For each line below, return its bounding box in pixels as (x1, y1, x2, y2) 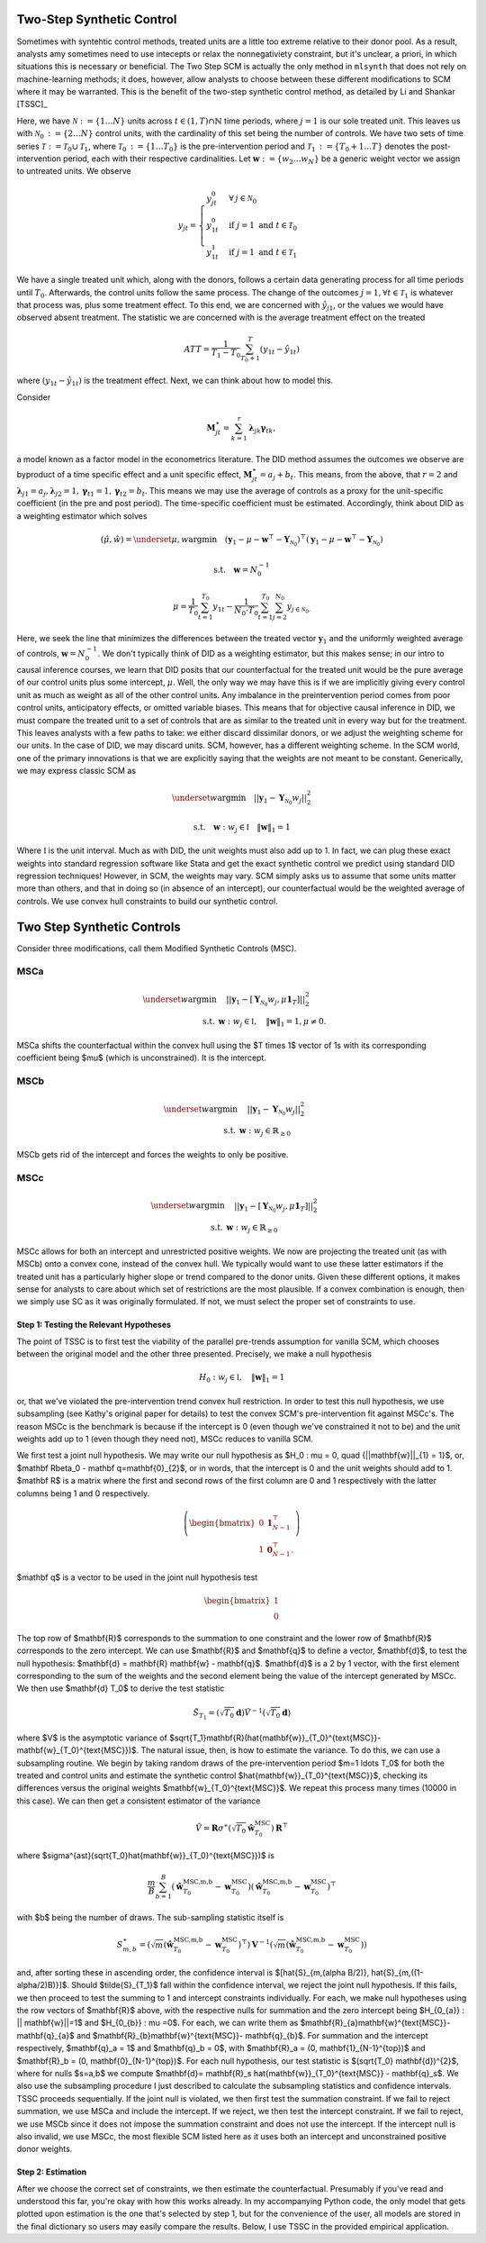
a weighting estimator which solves (16, 510, 148, 522)
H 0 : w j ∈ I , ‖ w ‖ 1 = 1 (199, 1372, 285, 1385)
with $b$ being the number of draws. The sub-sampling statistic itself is (16, 1912, 284, 1923)
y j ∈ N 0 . (286, 602, 311, 615)
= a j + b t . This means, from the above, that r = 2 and (259, 468, 458, 482)
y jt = (177, 221, 197, 232)
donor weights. (16, 2144, 73, 2155)
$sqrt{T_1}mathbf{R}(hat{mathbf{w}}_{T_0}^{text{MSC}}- (169, 1732, 382, 1743)
